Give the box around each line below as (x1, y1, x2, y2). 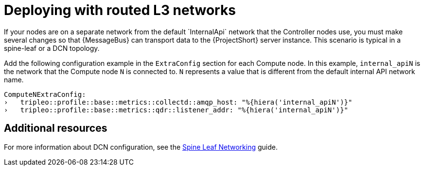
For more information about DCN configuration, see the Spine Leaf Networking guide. (4, 142, 278, 151)
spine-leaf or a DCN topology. (4, 44, 100, 52)
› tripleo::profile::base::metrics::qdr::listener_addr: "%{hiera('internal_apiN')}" (4, 106, 349, 114)
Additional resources (4, 122, 107, 135)
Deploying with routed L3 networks (4, 2, 236, 18)
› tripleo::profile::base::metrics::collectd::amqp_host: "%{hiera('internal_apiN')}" (4, 98, 353, 106)
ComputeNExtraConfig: (4, 90, 86, 98)
